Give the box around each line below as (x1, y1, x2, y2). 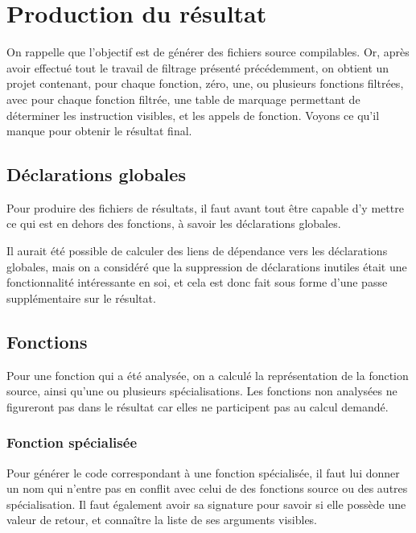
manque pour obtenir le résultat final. (6, 122, 192, 139)
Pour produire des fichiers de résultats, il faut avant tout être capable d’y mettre (6, 199, 404, 216)
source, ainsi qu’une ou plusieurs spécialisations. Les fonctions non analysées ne (6, 382, 397, 399)
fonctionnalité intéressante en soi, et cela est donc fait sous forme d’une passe (6, 274, 388, 291)
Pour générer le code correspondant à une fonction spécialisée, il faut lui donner (6, 464, 400, 481)
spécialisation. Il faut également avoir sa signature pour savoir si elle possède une (6, 495, 406, 512)
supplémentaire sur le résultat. (6, 289, 156, 306)
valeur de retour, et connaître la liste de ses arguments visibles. (6, 511, 318, 528)
